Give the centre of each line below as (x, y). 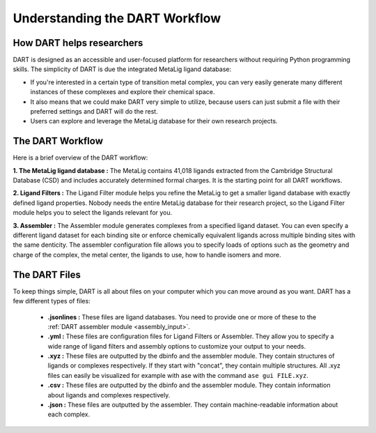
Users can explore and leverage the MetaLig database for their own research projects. (154, 121)
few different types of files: (52, 301)
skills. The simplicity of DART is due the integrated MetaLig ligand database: (122, 69)
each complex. (69, 414)
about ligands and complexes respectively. (109, 395)
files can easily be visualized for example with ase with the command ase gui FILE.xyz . (178, 375)
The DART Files (47, 274)
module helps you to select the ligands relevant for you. (93, 213)
